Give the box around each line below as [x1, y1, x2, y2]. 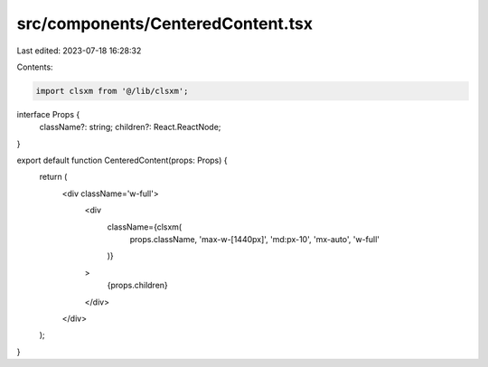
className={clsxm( [107, 221, 183, 232]
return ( [39, 172, 68, 183]
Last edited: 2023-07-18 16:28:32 [16, 45, 142, 56]
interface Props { [16, 108, 80, 119]
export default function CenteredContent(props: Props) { [16, 155, 228, 166]
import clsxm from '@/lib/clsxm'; [35, 86, 189, 96]
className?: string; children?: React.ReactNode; [39, 122, 221, 133]
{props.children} [107, 280, 169, 291]
